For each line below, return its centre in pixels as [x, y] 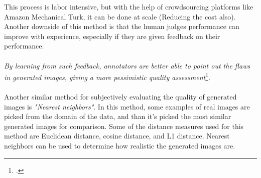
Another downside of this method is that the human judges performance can [122, 26]
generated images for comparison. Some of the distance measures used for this [124, 126]
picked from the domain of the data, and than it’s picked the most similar [118, 116]
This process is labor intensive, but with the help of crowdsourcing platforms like [129, 6]
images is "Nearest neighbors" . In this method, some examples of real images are [127, 106]
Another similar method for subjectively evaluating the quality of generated [120, 96]
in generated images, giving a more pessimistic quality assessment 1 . [107, 76]
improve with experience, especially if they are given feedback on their [112, 36]
